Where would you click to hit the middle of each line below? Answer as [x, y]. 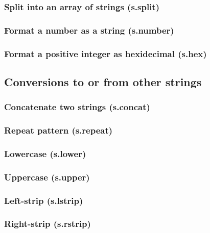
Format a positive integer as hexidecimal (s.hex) [106, 53]
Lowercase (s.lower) [45, 153]
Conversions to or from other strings [103, 81]
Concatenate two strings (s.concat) [77, 107]
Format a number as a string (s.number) [89, 30]
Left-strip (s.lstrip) [44, 200]
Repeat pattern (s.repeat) [59, 130]
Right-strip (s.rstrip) [48, 224]
